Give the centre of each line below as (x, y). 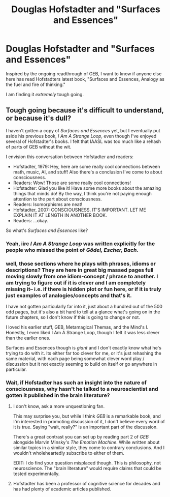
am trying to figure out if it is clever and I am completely (76, 282)
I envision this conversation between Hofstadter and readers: (70, 157)
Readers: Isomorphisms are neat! (48, 204)
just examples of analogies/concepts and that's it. (69, 295)
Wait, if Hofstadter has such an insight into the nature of (76, 383)
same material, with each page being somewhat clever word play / (75, 358)
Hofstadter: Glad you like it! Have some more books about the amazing (87, 188)
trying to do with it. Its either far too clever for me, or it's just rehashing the (84, 353)
